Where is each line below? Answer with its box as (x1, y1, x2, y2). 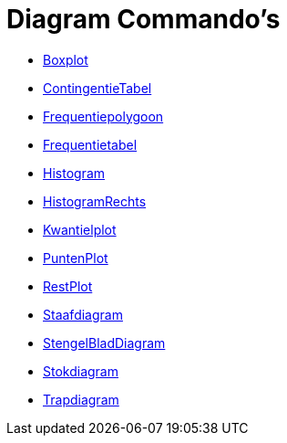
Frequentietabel (43, 136, 138, 153)
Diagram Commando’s (6, 4, 281, 35)
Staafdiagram (43, 306, 123, 322)
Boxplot (43, 51, 88, 68)
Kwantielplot (43, 221, 117, 237)
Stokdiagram (43, 363, 118, 379)
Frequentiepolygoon (43, 108, 164, 124)
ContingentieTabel (43, 79, 152, 96)
